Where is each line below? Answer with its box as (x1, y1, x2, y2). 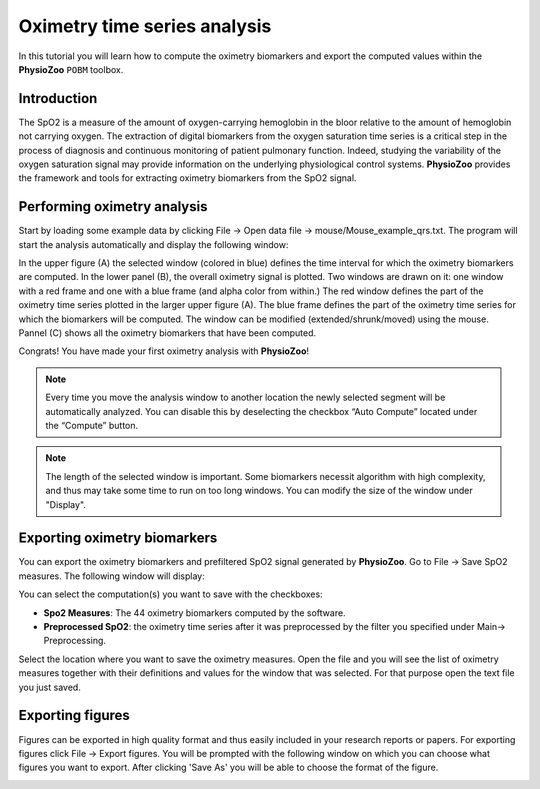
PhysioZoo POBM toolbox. (18, 63, 124, 75)
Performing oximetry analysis (18, 198, 208, 215)
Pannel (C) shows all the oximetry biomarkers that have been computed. (18, 327, 317, 339)
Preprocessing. (43, 635, 107, 647)
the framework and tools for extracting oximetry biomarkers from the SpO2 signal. (18, 172, 357, 184)
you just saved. (18, 681, 82, 693)
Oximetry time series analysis (18, 15, 272, 37)
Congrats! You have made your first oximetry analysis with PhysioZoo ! (18, 345, 310, 357)
